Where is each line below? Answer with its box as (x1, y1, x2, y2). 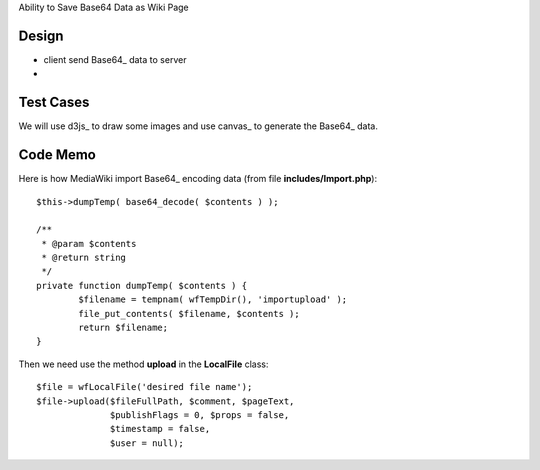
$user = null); (110, 437, 185, 449)
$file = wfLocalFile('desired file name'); (36, 381, 253, 393)
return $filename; (78, 322, 169, 334)
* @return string (41, 252, 127, 264)
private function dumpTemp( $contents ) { (36, 280, 248, 291)
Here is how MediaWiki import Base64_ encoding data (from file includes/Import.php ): (18, 173, 378, 185)
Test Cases (18, 94, 90, 111)
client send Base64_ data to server (43, 53, 187, 65)
